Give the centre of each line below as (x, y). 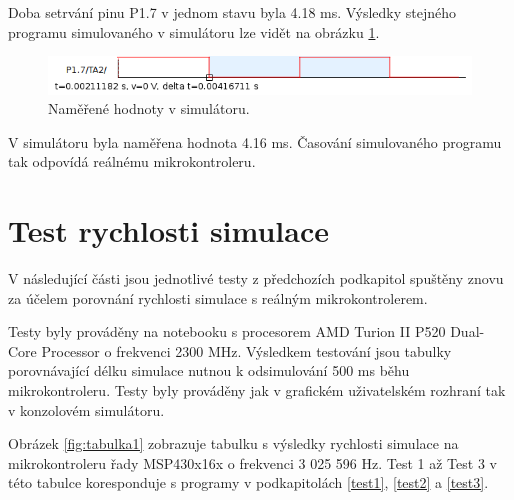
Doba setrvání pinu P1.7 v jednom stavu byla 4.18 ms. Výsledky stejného (232, 12)
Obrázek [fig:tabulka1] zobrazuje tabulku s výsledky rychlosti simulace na (233, 443)
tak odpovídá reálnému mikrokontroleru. (132, 161)
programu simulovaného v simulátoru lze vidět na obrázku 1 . (194, 31)
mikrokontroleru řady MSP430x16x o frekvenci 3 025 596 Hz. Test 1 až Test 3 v (252, 462)
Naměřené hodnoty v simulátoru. (149, 108)
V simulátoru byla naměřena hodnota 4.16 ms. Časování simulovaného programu (255, 141)
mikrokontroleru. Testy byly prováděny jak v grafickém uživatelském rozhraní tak (257, 390)
